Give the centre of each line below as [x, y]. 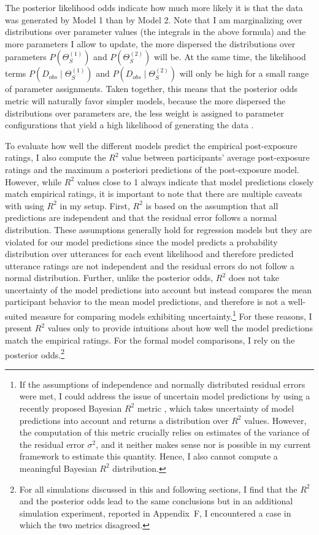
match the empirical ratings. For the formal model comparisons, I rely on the [150, 340]
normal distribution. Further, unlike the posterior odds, [109, 278]
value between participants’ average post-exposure [216, 157]
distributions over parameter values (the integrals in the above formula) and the [156, 32]
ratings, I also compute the [56, 157]
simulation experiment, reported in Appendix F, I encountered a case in [155, 513]
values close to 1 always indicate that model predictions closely [195, 181]
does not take [254, 278]
